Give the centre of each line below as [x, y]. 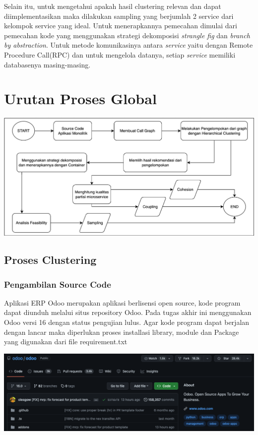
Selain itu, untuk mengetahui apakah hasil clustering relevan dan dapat [113, 6]
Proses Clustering [50, 260]
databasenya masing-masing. [47, 64]
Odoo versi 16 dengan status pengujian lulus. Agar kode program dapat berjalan [127, 322]
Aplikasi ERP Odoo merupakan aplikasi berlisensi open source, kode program [122, 302]
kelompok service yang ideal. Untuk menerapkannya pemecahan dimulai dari [121, 26]
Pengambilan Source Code [58, 284]
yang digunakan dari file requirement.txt [66, 342]
